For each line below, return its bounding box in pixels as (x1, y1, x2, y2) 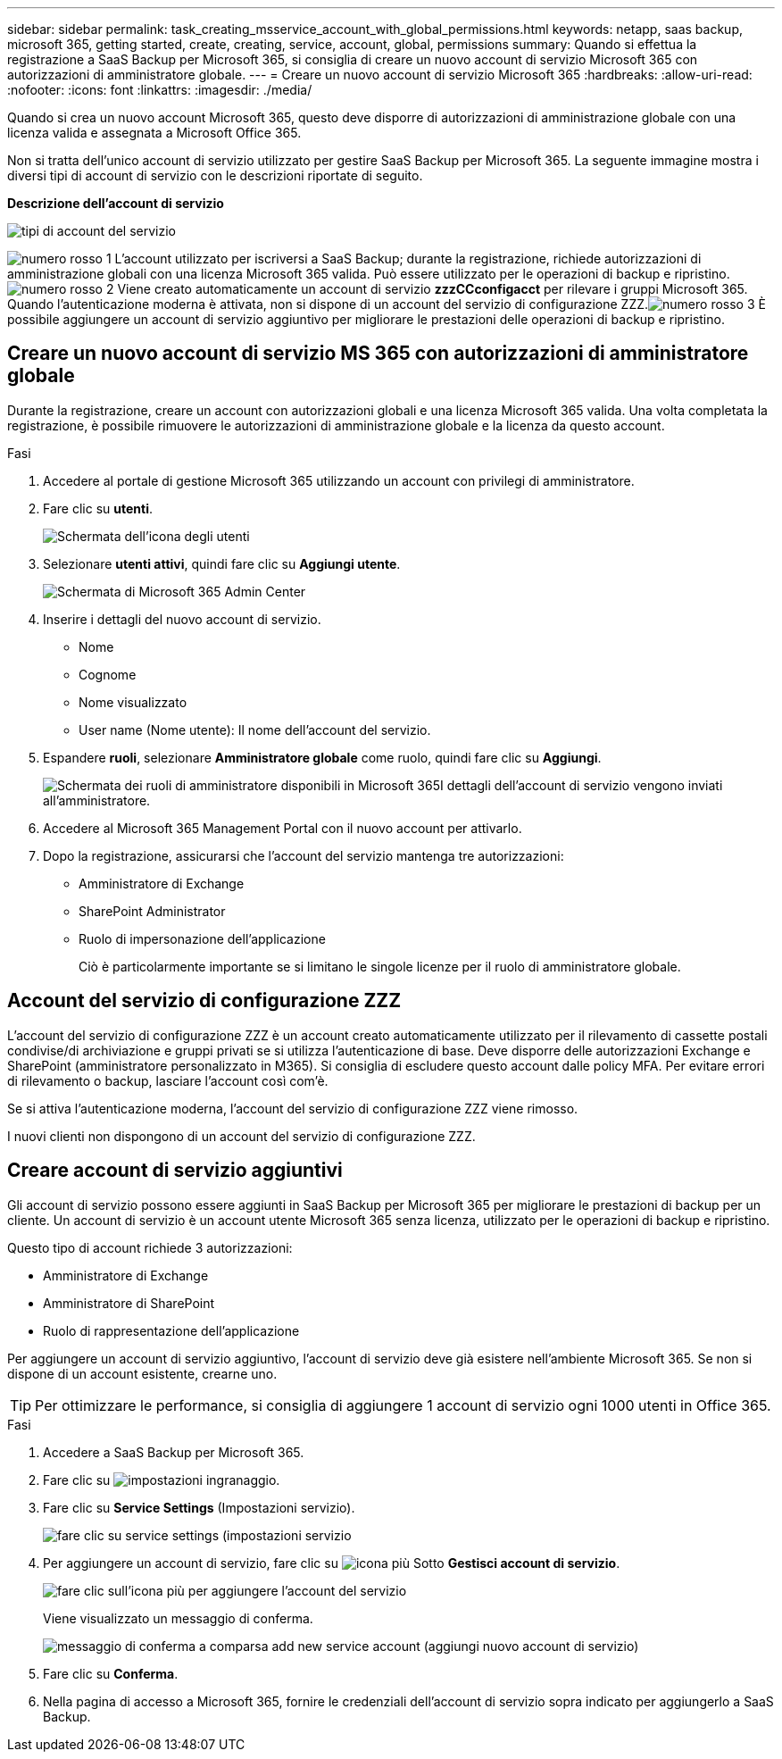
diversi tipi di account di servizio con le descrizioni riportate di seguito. (7, 168, 423, 183)
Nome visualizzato (79, 694, 187, 710)
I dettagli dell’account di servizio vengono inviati (440, 777, 723, 793)
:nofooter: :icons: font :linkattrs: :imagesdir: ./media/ (7, 82, 312, 97)
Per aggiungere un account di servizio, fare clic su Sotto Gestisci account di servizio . (43, 1555, 620, 1571)
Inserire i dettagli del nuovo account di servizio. (43, 611, 321, 627)
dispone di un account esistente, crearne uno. (7, 1365, 278, 1381)
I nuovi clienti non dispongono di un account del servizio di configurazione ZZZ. (7, 1128, 476, 1144)
